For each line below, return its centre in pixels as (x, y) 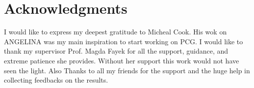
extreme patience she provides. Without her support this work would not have (122, 60)
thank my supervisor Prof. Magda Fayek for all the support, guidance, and (116, 51)
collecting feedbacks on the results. (56, 80)
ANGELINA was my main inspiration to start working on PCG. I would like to (124, 41)
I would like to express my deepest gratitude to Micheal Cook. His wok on (115, 32)
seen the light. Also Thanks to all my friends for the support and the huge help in (127, 70)
